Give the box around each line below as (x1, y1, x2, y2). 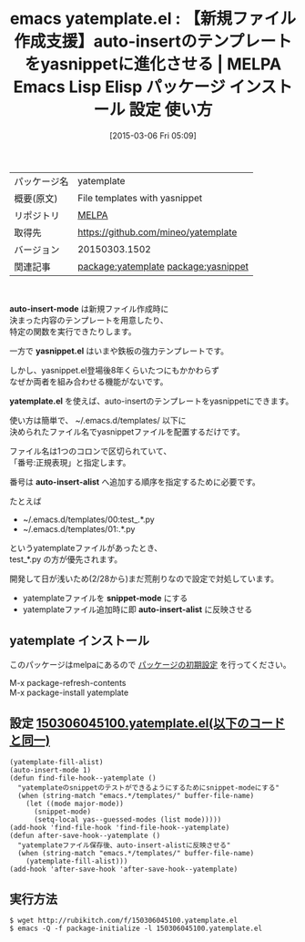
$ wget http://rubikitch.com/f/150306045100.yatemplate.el (9, 916, 239, 926)
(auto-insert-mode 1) (9, 765, 92, 774)
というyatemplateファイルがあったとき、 (9, 542, 162, 553)
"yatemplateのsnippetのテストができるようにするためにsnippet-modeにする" (17, 783, 280, 793)
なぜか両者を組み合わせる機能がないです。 (9, 375, 168, 387)
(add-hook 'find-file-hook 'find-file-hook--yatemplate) (9, 823, 230, 832)
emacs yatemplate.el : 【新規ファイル (9, 8, 297, 29)
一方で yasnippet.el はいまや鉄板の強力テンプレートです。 (9, 345, 229, 356)
